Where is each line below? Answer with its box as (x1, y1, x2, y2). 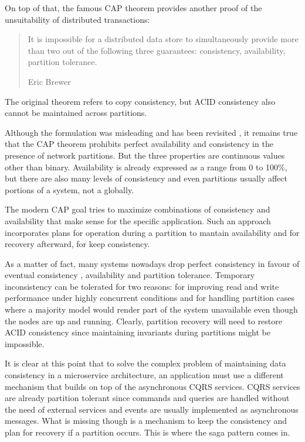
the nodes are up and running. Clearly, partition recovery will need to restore (5, 314, 283, 327)
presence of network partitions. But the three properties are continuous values (5, 149, 285, 161)
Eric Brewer (28, 75, 71, 87)
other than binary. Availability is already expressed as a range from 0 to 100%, (5, 160, 287, 173)
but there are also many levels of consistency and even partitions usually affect (5, 172, 287, 184)
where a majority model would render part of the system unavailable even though (5, 303, 298, 316)
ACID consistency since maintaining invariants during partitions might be (5, 326, 270, 338)
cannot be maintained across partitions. (5, 107, 147, 119)
